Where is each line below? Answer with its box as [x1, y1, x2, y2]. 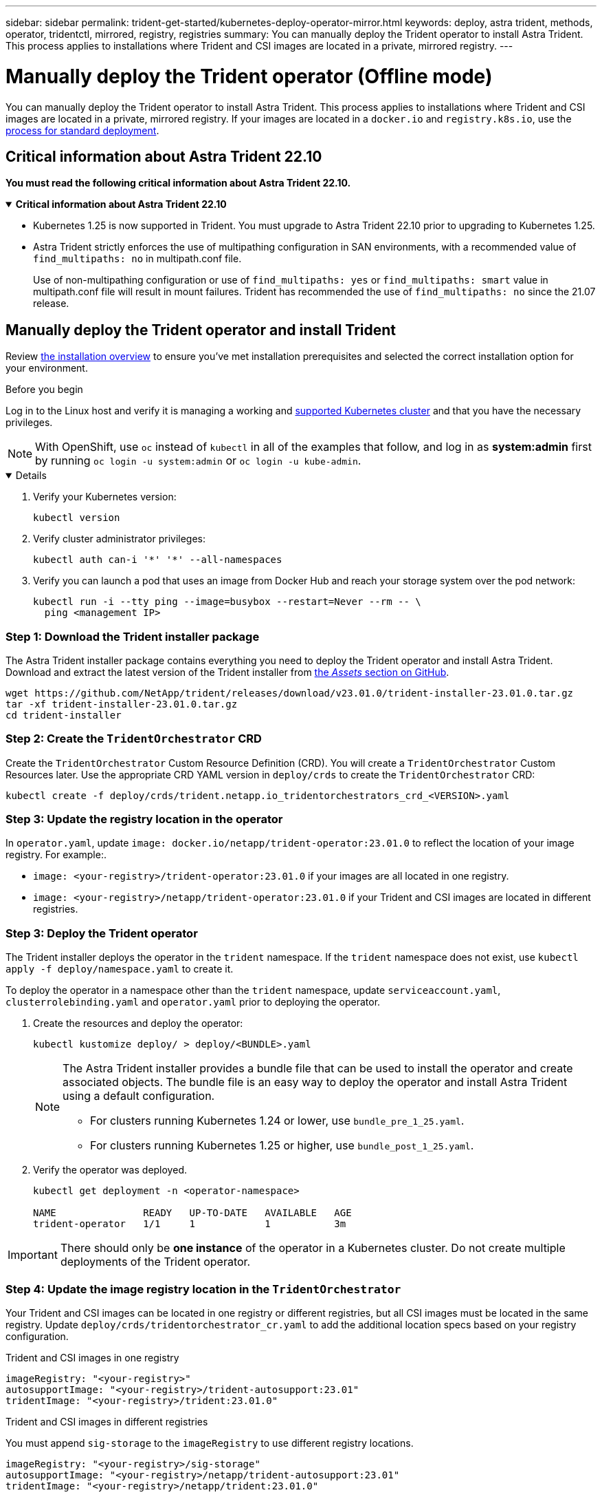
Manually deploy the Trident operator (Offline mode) [5, 64, 493, 88]
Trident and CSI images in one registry [5, 1351, 179, 1363]
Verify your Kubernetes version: [33, 491, 177, 503]
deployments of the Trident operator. [60, 1255, 251, 1269]
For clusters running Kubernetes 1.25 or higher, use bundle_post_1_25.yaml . [90, 1138, 474, 1153]
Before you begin [5, 383, 83, 396]
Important [8, 1248, 58, 1262]
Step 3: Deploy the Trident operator [5, 926, 198, 940]
